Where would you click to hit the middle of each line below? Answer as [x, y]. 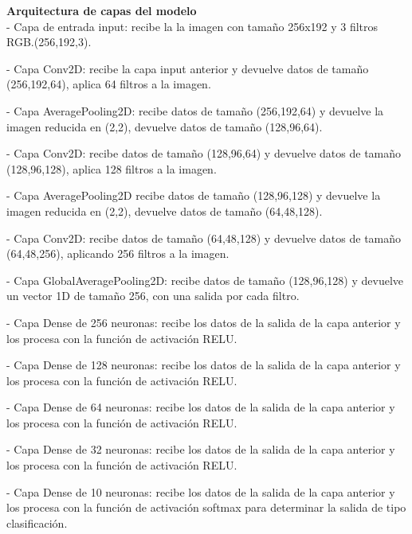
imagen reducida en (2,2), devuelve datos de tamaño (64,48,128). [165, 210]
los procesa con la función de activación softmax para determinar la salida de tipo [206, 507]
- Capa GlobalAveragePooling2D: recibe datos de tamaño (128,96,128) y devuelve [205, 280]
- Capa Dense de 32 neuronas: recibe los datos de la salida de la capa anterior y [201, 449]
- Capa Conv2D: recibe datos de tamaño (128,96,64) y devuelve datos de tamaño [204, 153]
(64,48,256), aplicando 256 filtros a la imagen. [118, 253]
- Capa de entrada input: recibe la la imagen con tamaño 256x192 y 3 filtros [192, 26]
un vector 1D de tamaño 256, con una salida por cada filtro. [153, 296]
